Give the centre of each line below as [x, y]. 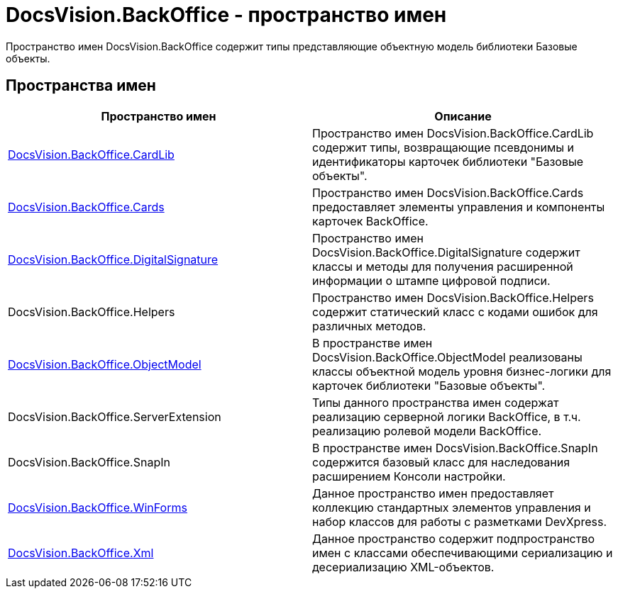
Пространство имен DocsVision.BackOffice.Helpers [453, 297]
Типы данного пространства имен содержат [436, 402]
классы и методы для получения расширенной [443, 266]
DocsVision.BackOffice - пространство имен [226, 15]
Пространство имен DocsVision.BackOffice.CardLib [453, 133]
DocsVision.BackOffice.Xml [81, 553]
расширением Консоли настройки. [409, 476]
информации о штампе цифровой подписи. [431, 280]
